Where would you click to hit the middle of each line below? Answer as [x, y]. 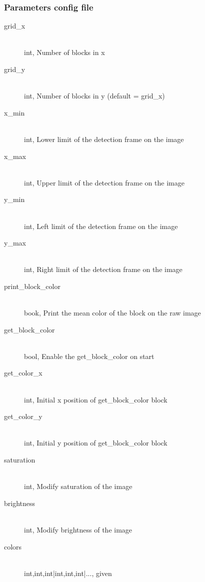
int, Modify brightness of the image [78, 529]
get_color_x [23, 373]
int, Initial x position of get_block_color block [96, 399]
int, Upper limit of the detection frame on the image [104, 182]
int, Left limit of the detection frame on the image [101, 226]
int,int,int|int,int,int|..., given [68, 573]
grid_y [15, 69]
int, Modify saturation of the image [78, 486]
